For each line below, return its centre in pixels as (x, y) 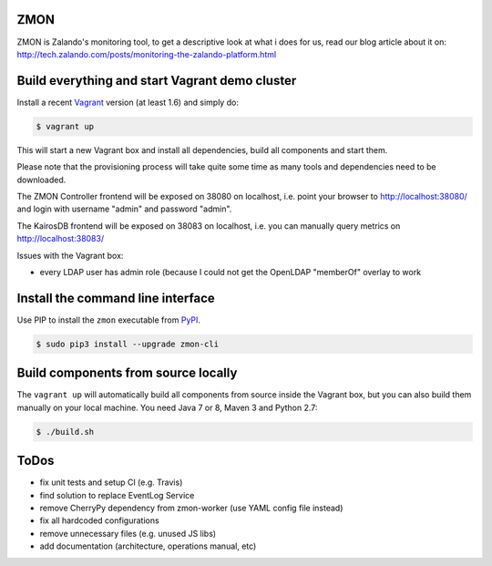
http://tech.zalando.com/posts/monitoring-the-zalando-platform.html (147, 54)
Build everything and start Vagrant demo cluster (157, 81)
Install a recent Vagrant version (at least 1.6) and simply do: (128, 102)
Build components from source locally (127, 373)
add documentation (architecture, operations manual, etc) (148, 546)
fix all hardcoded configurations (99, 520)
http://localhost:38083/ (61, 239)
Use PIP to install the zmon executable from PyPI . (108, 320)
